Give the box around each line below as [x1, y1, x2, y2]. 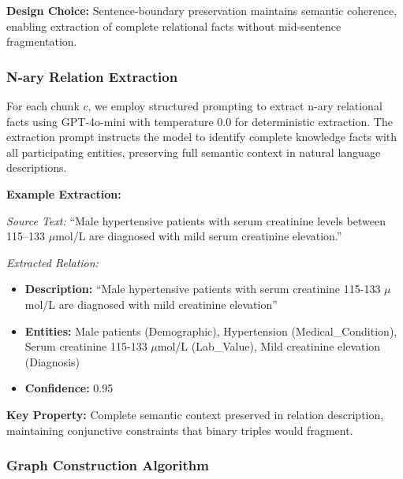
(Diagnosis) [24, 353, 80, 369]
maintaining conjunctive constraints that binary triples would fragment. [6, 421, 353, 438]
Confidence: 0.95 [24, 380, 114, 396]
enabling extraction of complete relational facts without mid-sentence [6, 17, 341, 34]
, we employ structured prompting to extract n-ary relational [88, 98, 382, 113]
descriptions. [6, 159, 67, 176]
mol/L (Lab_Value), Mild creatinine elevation [157, 338, 381, 355]
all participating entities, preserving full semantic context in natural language [6, 143, 381, 160]
